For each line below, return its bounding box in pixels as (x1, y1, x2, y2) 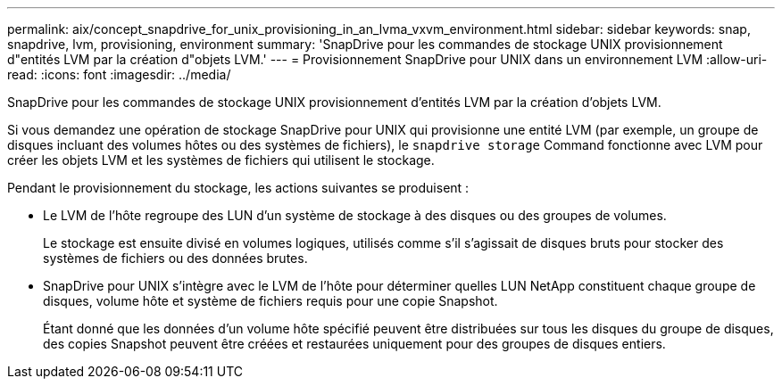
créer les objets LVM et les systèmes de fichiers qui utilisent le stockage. (7, 152, 435, 168)
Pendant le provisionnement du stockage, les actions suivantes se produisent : (7, 180, 470, 195)
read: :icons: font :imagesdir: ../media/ (7, 67, 231, 82)
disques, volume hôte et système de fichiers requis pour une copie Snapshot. (43, 293, 498, 308)
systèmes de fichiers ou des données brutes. (43, 250, 308, 266)
